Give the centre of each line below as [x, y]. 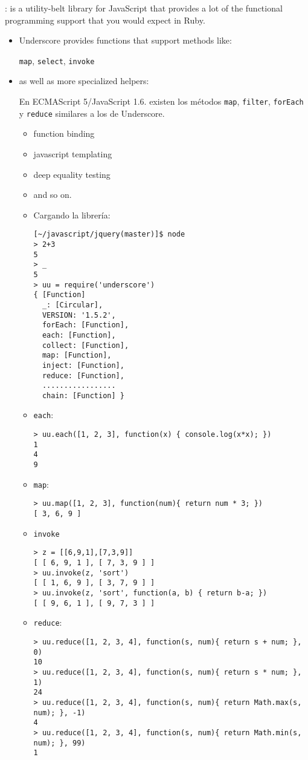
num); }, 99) [59, 743]
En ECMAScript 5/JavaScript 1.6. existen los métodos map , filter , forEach [161, 101]
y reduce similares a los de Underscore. [92, 113]
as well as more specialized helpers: [84, 81]
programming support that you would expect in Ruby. [105, 20]
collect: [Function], [85, 345]
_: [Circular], [72, 305]
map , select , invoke [57, 60]
